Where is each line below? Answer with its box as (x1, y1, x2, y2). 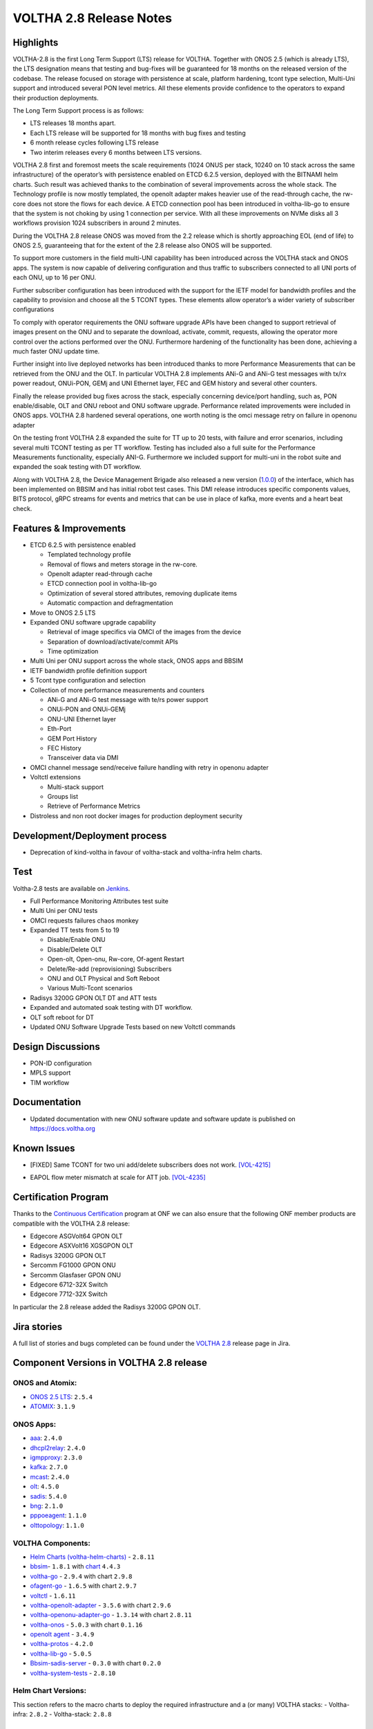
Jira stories (12, 1321, 63, 1333)
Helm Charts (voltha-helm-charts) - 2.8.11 (30, 1553, 155, 1561)
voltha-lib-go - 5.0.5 (30, 1649, 93, 1658)
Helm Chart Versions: (12, 1686, 86, 1696)
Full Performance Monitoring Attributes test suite (30, 896, 169, 905)
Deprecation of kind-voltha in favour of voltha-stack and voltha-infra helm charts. (30, 848, 262, 856)
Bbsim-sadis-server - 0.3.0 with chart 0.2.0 (30, 1659, 162, 1667)
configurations (12, 305, 55, 314)
